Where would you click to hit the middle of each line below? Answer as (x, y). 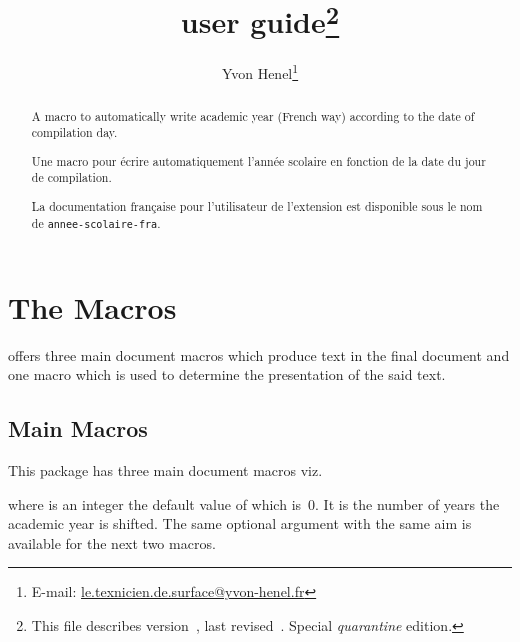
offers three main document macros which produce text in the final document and (259, 354)
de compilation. (71, 177)
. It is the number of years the (407, 503)
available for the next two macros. (112, 542)
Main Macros (78, 428)
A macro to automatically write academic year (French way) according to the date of (253, 115)
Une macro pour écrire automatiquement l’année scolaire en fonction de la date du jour (258, 160)
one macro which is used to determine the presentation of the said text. (227, 374)
